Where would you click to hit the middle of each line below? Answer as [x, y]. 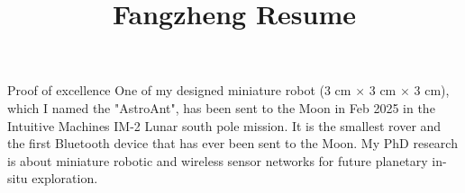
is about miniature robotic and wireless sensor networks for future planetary [218, 160]
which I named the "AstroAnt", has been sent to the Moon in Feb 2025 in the [221, 107]
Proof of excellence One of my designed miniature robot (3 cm [179, 90]
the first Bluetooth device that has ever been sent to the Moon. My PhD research [232, 143]
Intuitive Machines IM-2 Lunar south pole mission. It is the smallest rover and [224, 125]
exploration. [65, 178]
